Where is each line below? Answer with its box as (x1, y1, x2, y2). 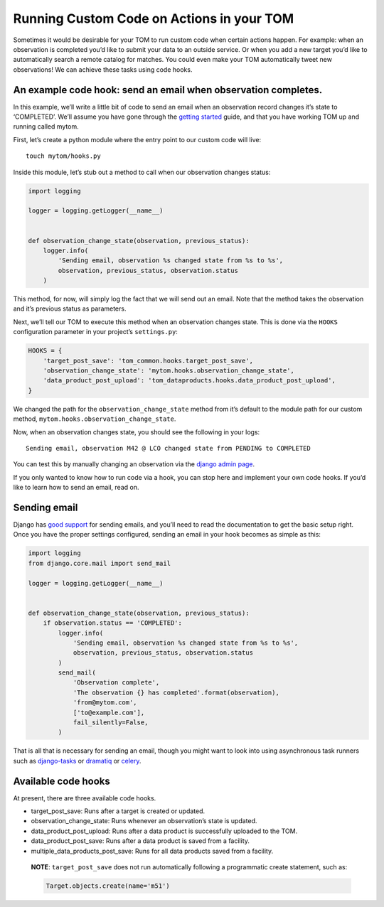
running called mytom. (13, 122, 79, 131)
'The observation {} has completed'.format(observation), (73, 688, 280, 697)
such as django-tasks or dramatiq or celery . (13, 756, 142, 765)
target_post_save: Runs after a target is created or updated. (31, 807, 206, 815)
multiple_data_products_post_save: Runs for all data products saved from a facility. (31, 847, 274, 855)
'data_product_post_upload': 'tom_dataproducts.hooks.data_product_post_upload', (43, 377, 336, 385)
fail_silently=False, (73, 719, 149, 726)
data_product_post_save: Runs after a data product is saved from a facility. (31, 837, 250, 845)
